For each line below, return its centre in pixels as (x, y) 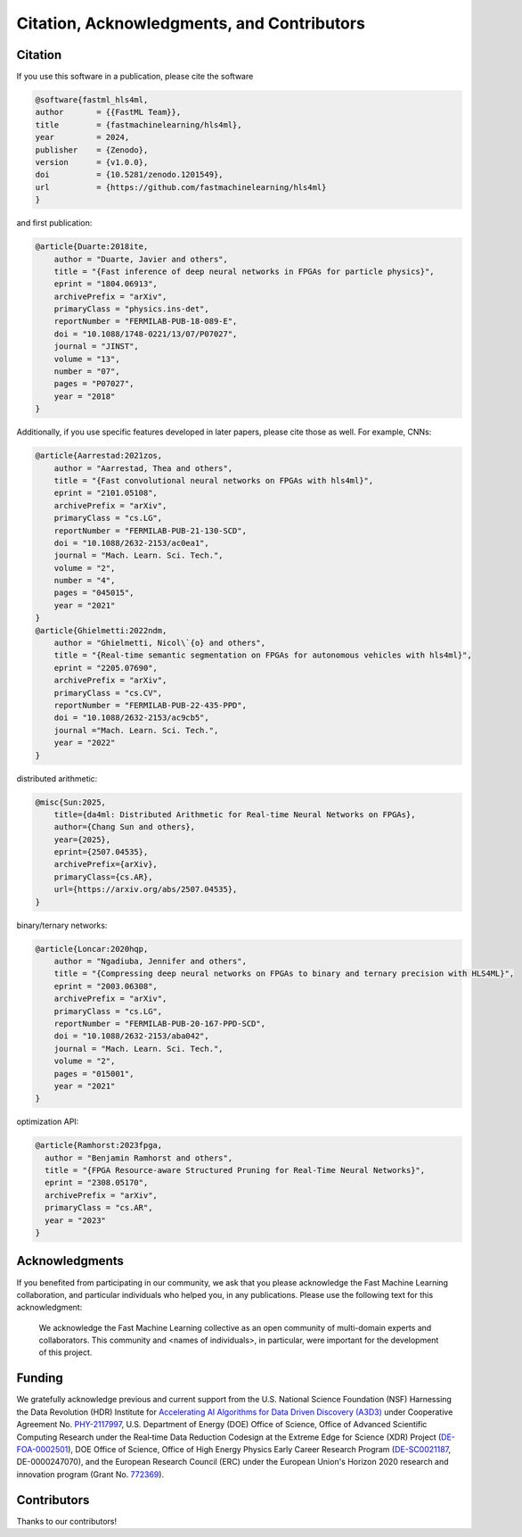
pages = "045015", (94, 593)
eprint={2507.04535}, (101, 852)
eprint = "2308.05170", (97, 1183)
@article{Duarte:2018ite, (92, 247)
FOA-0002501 (42, 1449)
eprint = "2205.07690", (106, 668)
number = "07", (87, 372)
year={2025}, (82, 839)
